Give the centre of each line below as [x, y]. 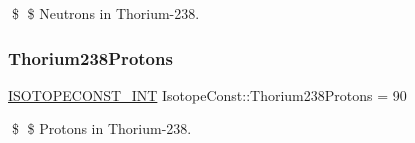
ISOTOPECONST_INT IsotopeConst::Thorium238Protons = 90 [207, 94]
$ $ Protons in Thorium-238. [101, 128]
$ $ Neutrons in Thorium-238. [105, 13]
